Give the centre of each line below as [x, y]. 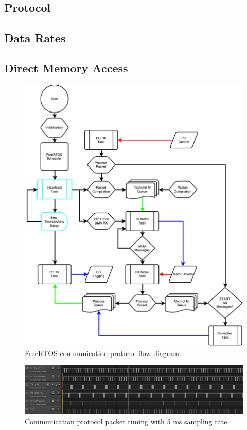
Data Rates [35, 38]
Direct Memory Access [66, 68]
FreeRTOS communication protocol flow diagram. [103, 353]
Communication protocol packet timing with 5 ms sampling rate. [127, 421]
